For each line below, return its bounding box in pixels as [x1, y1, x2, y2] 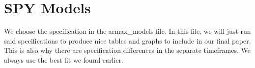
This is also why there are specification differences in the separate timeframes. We [4, 45, 251, 55]
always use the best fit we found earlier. [4, 54, 123, 65]
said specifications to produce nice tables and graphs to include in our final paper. [4, 35, 251, 45]
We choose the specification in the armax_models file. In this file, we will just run [4, 26, 251, 36]
